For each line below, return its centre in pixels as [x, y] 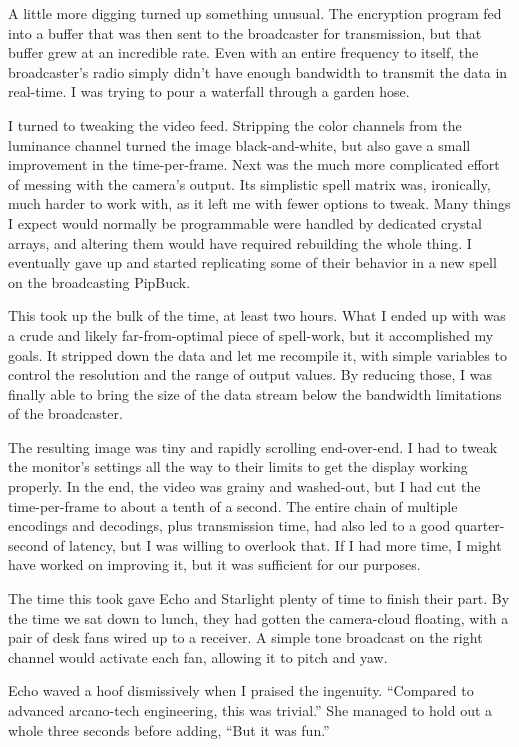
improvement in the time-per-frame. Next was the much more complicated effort [254, 164]
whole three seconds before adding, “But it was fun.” [169, 729]
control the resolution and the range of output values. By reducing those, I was [250, 374]
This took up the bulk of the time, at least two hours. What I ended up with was [257, 315]
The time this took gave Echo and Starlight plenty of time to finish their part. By [259, 598]
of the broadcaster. [65, 413]
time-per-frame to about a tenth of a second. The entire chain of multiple [233, 505]
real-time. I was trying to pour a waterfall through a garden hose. [209, 91]
